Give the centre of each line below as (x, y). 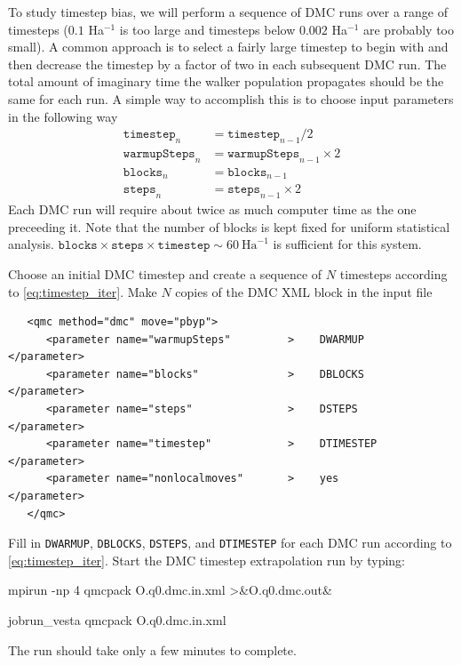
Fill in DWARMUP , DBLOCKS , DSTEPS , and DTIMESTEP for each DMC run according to (230, 543)
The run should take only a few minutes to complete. (152, 649)
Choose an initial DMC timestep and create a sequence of (165, 273)
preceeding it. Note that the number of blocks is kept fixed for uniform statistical (229, 226)
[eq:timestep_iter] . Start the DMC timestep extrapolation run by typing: (207, 560)
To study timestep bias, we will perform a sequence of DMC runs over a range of (228, 12)
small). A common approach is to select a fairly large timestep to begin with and (228, 47)
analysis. (31, 244)
